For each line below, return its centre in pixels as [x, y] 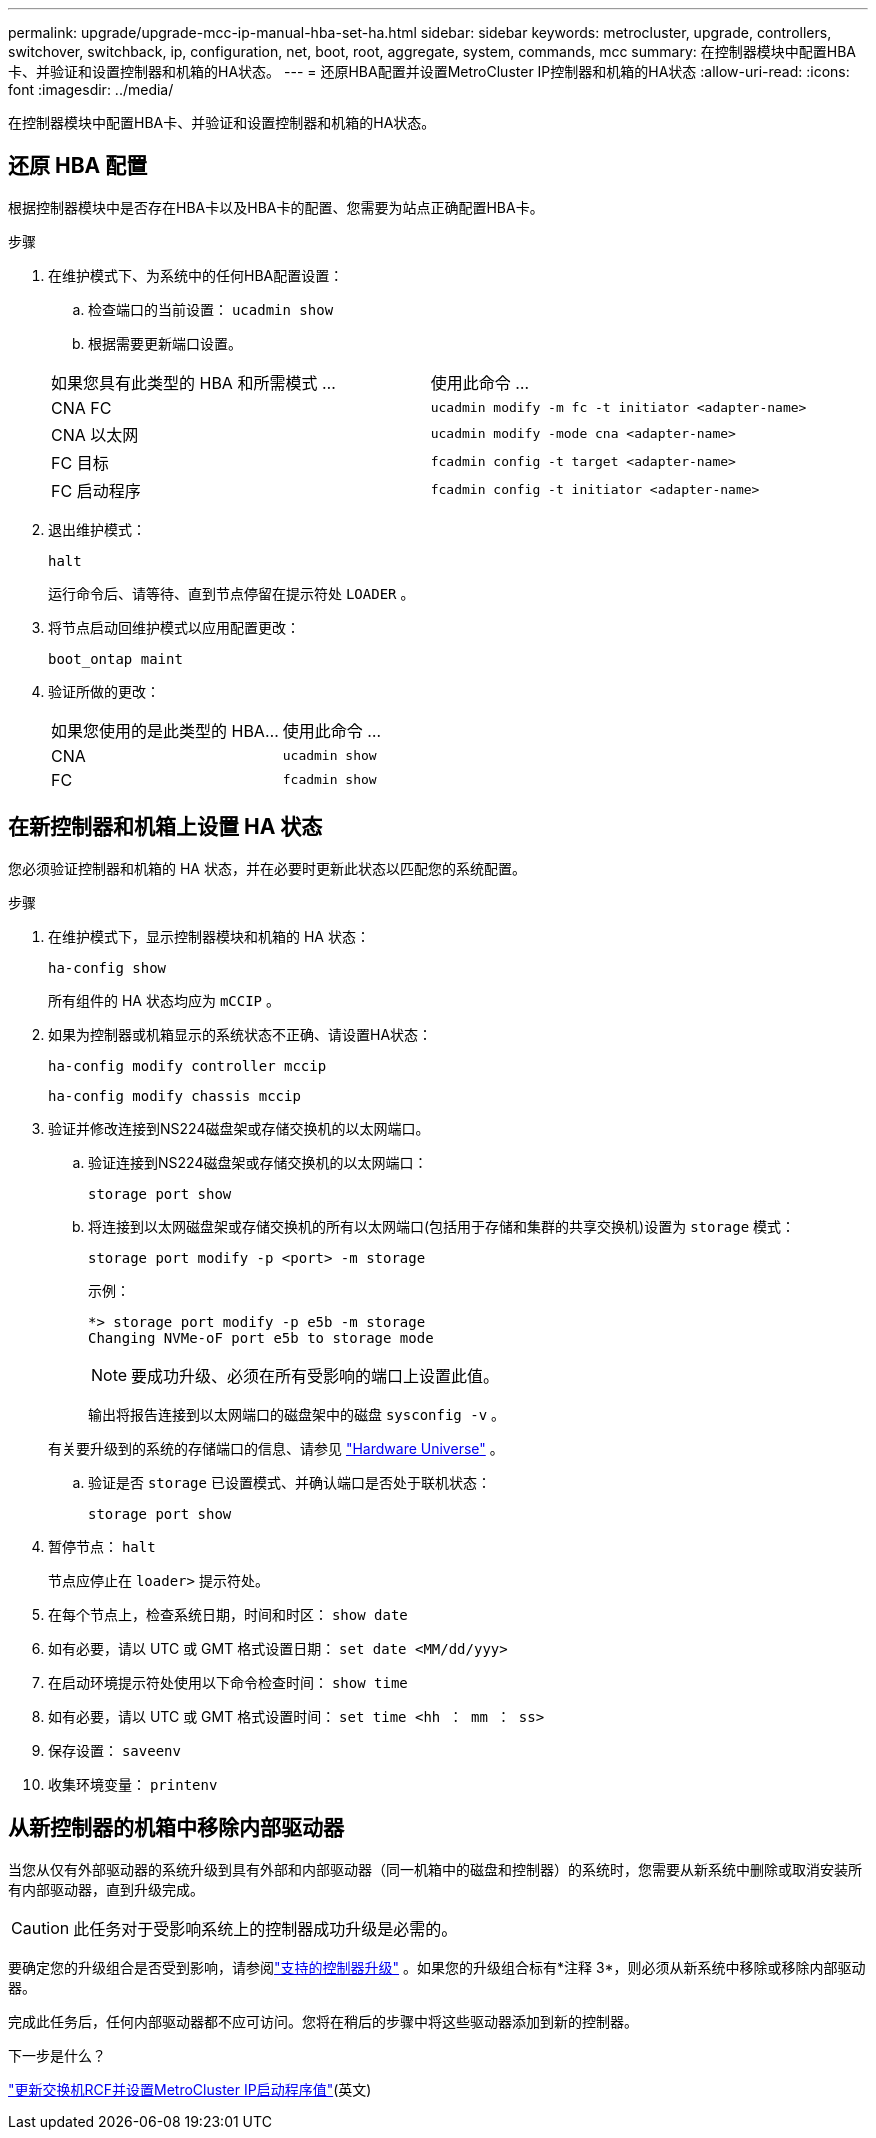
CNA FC [81, 407]
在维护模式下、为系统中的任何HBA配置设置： [196, 275]
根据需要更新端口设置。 [165, 343]
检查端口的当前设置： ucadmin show [211, 309]
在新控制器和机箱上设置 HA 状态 [165, 827]
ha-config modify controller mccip [187, 1065]
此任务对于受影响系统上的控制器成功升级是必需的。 [265, 1928]
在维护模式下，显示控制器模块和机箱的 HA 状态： [209, 936]
